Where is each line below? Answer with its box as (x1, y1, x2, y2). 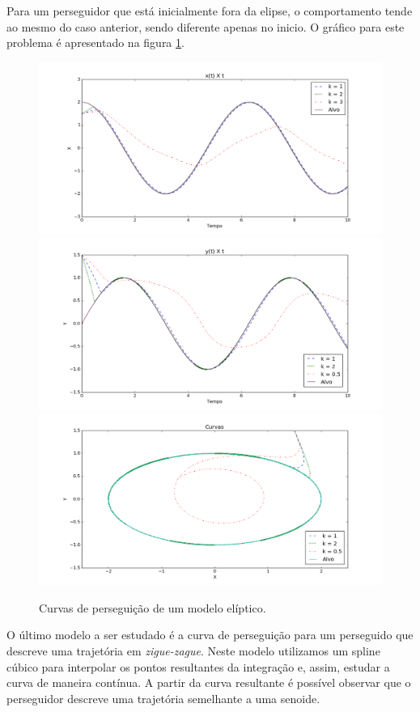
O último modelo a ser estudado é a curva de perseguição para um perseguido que (6, 626, 414, 643)
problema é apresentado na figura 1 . (6, 34, 185, 51)
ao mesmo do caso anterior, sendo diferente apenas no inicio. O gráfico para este (6, 18, 405, 35)
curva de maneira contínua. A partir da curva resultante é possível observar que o (6, 674, 411, 691)
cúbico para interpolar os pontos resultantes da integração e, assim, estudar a (6, 658, 390, 675)
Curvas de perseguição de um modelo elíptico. (39, 599, 266, 616)
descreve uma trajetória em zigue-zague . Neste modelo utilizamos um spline (6, 642, 380, 659)
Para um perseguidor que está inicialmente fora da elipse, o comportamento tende (6, 2, 413, 19)
